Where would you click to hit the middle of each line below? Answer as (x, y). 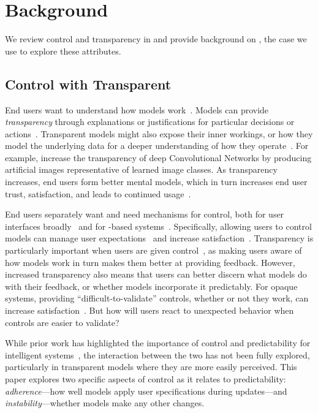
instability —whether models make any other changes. (105, 403)
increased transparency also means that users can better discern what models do (156, 274)
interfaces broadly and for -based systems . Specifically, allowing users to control (158, 226)
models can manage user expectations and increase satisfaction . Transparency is (159, 238)
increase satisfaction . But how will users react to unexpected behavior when (150, 310)
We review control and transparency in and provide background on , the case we (156, 39)
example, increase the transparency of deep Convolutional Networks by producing (158, 157)
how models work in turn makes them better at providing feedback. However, (150, 262)
